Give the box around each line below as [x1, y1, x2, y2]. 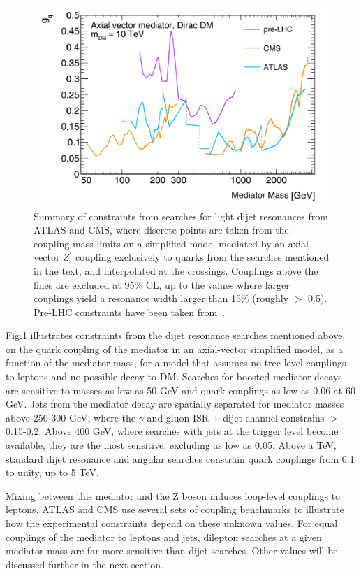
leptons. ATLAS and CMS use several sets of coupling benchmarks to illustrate [6, 502, 344, 517]
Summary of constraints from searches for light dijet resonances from [34, 208, 328, 223]
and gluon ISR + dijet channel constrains [147, 410, 325, 424]
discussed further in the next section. [6, 557, 163, 571]
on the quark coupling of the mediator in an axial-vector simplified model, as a [6, 341, 343, 356]
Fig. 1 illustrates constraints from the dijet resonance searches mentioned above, [6, 328, 346, 343]
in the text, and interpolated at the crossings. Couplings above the [34, 263, 318, 278]
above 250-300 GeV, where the [6, 410, 136, 424]
